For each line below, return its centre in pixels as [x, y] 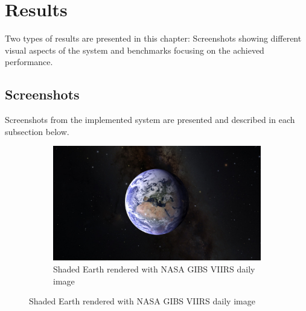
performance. [29, 62]
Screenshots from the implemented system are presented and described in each [150, 120]
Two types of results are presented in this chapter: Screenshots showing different [153, 38]
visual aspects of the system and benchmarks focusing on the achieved [135, 50]
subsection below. [37, 131]
